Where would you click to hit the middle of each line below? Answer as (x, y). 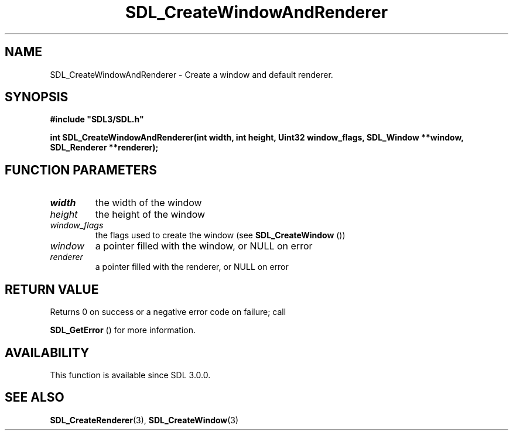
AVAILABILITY (47, 352)
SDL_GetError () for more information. (123, 330)
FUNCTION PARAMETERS (81, 170)
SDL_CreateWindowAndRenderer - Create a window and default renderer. (191, 74)
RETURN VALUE (52, 289)
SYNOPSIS (37, 97)
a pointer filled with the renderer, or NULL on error (192, 267)
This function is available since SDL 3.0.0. (130, 375)
